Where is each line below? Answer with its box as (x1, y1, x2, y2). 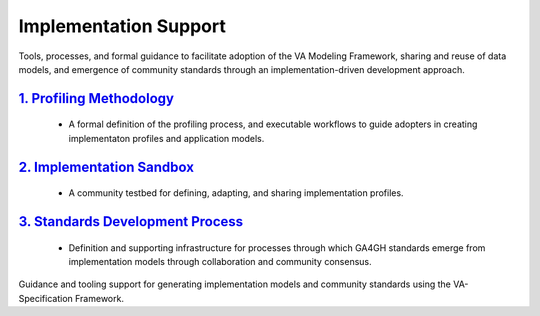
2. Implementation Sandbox (18, 158, 195, 175)
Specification (18, 292, 74, 304)
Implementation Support (18, 15, 227, 37)
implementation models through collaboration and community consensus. (68, 255, 372, 267)
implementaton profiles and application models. (68, 132, 265, 144)
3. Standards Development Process (18, 213, 244, 230)
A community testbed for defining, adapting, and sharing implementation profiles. (68, 187, 404, 199)
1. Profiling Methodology (18, 90, 175, 107)
